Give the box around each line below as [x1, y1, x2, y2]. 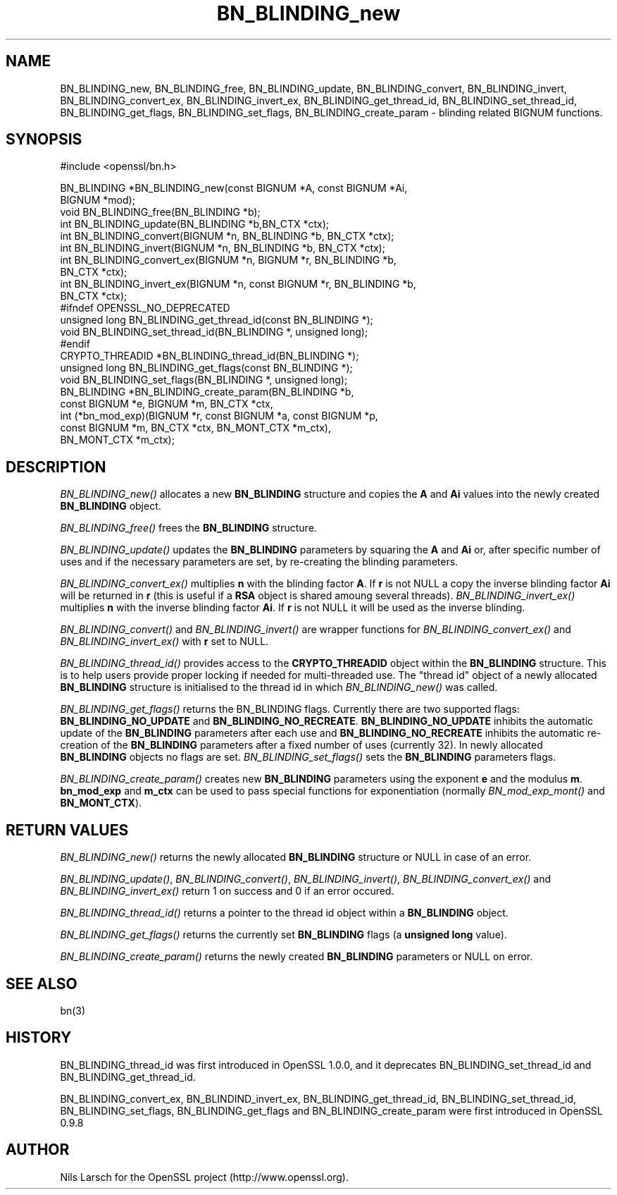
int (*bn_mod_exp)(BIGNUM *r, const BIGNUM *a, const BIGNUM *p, [60, 410, 378, 422]
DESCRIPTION [6, 458, 106, 476]
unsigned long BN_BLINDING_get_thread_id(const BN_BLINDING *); [60, 314, 373, 326]
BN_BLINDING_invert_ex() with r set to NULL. [60, 635, 269, 648]
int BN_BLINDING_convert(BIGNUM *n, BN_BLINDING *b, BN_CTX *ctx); [60, 230, 394, 243]
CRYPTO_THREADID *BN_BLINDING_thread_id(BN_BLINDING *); [60, 350, 359, 362]
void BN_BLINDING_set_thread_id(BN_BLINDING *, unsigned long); [60, 326, 368, 338]
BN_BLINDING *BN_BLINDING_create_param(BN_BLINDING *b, [60, 386, 354, 398]
